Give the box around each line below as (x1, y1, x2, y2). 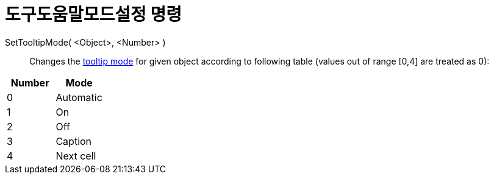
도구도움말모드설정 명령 (5, 4, 182, 25)
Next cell (55, 149, 96, 162)
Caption (55, 135, 92, 147)
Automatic (55, 91, 102, 104)
